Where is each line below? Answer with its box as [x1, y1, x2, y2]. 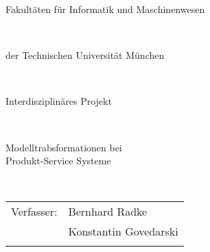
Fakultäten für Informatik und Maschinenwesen [5, 2, 205, 16]
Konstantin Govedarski [68, 223, 178, 240]
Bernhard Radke [68, 203, 148, 220]
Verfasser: [11, 203, 58, 220]
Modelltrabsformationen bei [5, 140, 122, 154]
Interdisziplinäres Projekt [5, 94, 112, 108]
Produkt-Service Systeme [5, 153, 111, 168]
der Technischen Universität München [5, 48, 165, 62]
